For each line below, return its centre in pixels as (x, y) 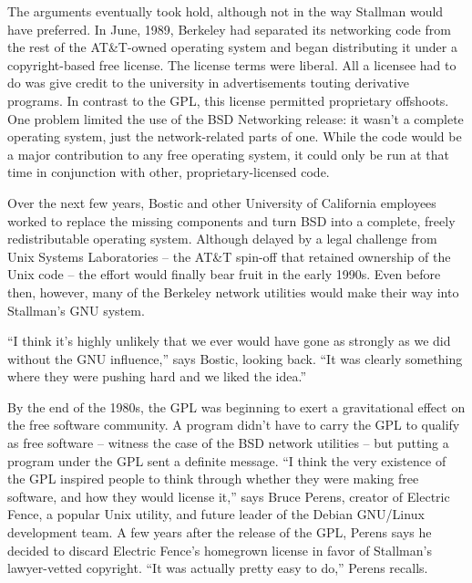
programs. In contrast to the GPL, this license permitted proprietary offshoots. (228, 100)
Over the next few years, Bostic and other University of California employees (222, 202)
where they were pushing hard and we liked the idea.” (157, 376)
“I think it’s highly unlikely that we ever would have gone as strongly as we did (229, 341)
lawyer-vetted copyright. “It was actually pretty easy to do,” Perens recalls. (218, 568)
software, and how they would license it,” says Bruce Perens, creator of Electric (229, 496)
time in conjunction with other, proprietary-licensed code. (169, 172)
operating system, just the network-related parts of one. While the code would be (235, 136)
